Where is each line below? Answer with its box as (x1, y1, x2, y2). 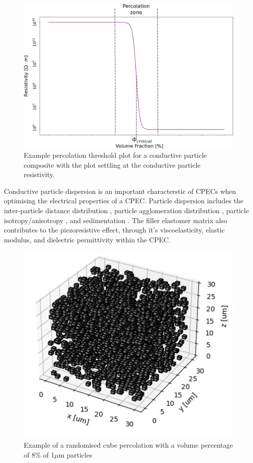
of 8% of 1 (24, 449, 55, 460)
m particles (58, 449, 92, 460)
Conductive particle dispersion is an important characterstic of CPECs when (4, 185, 236, 196)
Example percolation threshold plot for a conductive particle (24, 150, 207, 160)
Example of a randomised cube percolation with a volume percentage (24, 440, 233, 450)
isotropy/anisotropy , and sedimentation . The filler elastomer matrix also (4, 215, 227, 225)
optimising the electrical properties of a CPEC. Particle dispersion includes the (4, 195, 244, 206)
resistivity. (24, 169, 55, 180)
